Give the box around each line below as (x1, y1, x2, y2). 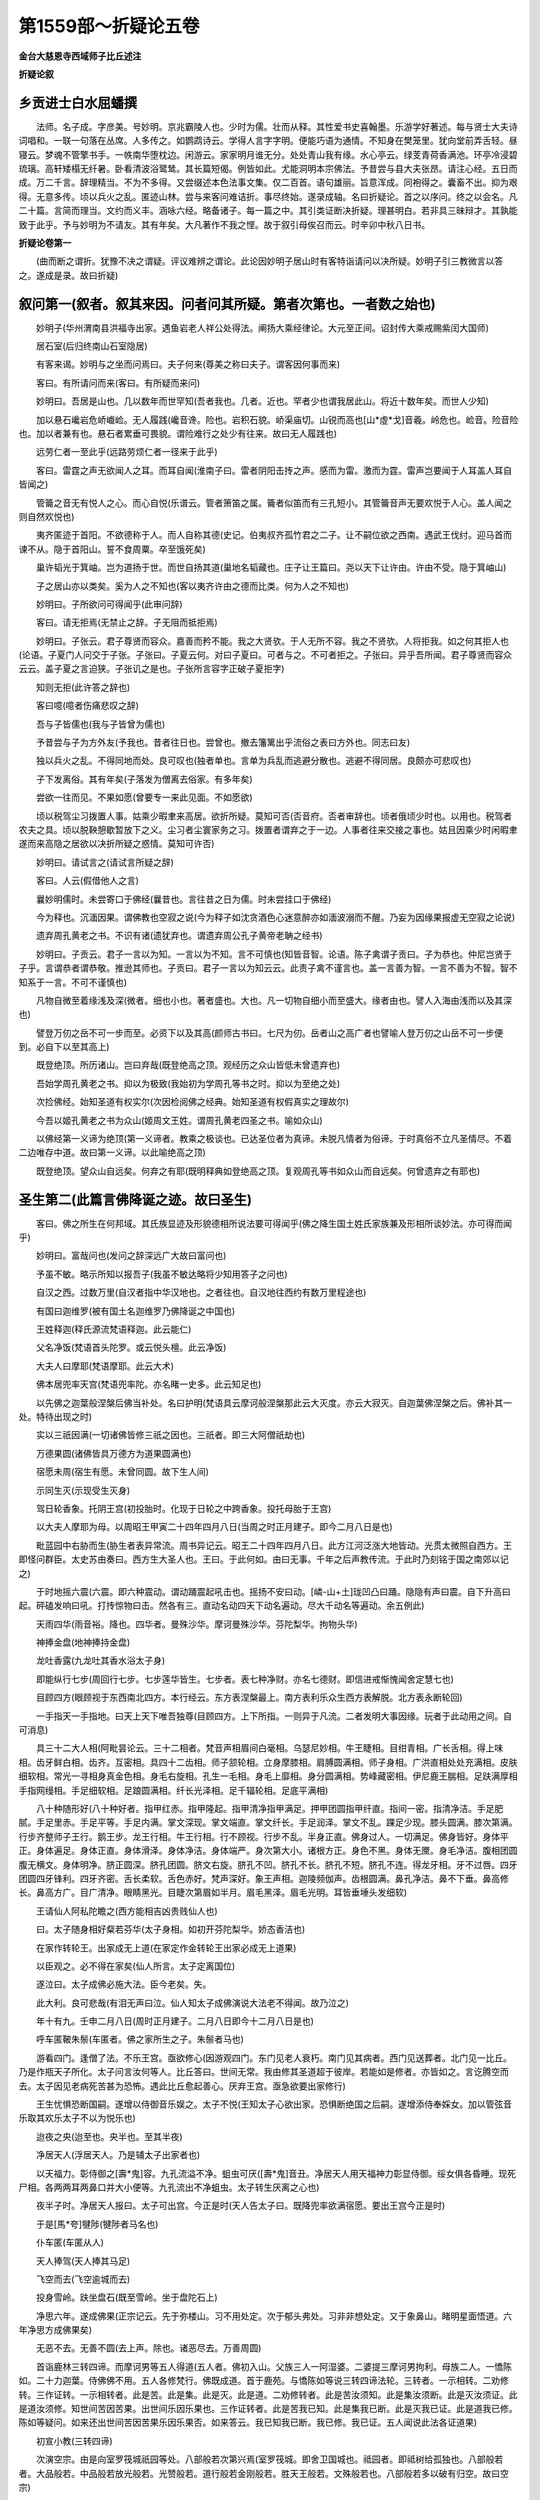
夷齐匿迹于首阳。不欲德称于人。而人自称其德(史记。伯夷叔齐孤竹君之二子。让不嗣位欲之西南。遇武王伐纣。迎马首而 (35, 529, 513, 541)
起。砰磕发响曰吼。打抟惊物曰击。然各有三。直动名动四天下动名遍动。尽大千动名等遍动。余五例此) (18, 1600, 425, 1612)
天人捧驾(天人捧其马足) (35, 2255, 131, 2267)
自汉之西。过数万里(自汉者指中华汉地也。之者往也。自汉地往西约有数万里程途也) (35, 1286, 367, 1299)
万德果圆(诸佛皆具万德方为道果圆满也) (35, 1447, 192, 1459)
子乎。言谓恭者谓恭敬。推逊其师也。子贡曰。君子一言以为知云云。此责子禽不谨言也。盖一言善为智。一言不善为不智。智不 (18, 962, 518, 974)
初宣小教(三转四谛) (35, 2435, 114, 2447)
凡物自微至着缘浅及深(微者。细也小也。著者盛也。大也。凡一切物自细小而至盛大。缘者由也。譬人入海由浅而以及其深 (35, 994, 513, 1006)
